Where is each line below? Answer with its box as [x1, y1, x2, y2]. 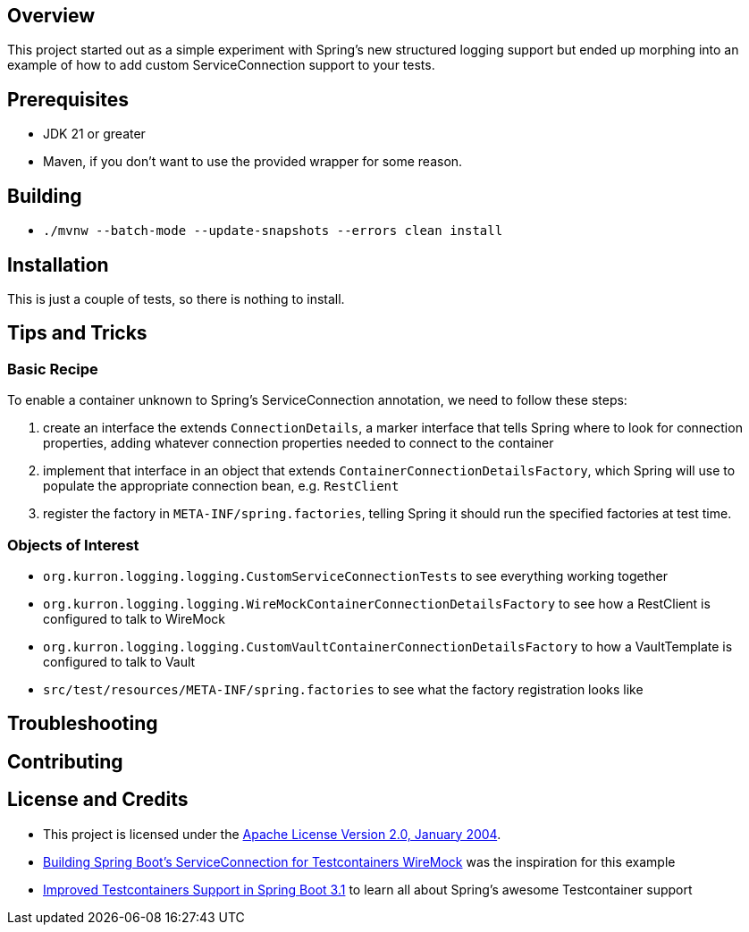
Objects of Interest [7, 535, 139, 554]
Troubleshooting [7, 712, 158, 735]
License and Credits [7, 788, 189, 811]
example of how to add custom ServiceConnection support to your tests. [7, 57, 435, 73]
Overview [7, 4, 96, 27]
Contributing [7, 750, 123, 773]
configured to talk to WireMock [43, 610, 225, 626]
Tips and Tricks [7, 322, 147, 345]
